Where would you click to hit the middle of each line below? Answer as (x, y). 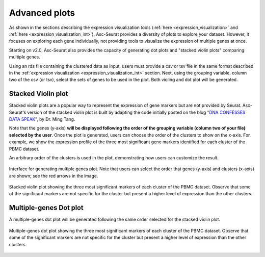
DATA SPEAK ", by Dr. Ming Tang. (42, 119)
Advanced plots (42, 13)
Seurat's (18, 112)
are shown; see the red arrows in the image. (53, 176)
